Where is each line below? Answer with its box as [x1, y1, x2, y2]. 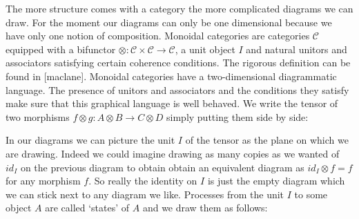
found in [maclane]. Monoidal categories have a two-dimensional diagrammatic [6, 68, 337, 83]
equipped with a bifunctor [6, 41, 116, 56]
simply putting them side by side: [166, 109, 309, 124]
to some [294, 187, 328, 201]
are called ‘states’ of [45, 200, 130, 215]
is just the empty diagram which [207, 173, 345, 188]
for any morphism [6, 173, 81, 188]
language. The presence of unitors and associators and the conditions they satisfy [6, 82, 349, 97]
